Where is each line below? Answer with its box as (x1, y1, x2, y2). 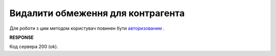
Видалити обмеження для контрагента (9, 8, 185, 19)
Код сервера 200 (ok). (9, 43, 58, 50)
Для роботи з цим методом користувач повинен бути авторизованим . (9, 25, 165, 31)
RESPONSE (9, 34, 34, 40)
